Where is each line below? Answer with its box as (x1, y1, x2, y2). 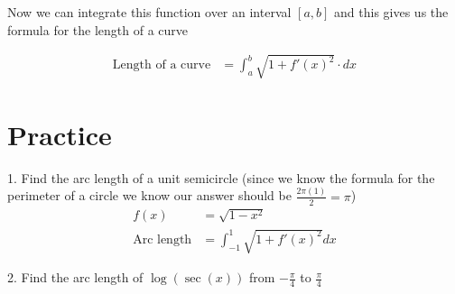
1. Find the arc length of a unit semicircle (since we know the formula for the (7, 168, 435, 187)
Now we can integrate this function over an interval (7, 3, 292, 21)
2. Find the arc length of (7, 268, 144, 287)
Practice (7, 115, 112, 152)
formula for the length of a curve (7, 20, 189, 39)
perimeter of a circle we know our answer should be (7, 186, 292, 205)
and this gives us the (334, 3, 449, 21)
